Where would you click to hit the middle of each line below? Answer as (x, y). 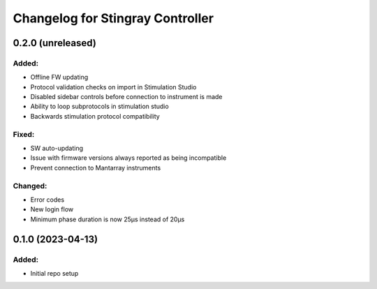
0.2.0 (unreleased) (55, 43)
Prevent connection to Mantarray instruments (96, 168)
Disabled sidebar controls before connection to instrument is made (126, 97)
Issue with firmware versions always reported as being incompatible (128, 158)
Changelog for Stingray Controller (113, 18)
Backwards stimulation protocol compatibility (95, 116)
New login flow (52, 209)
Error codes (47, 200)
